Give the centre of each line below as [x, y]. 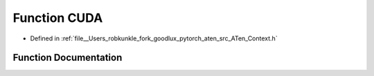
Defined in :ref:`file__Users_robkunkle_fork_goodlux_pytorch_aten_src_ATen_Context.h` [154, 38]
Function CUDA [58, 18]
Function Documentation [68, 58]
